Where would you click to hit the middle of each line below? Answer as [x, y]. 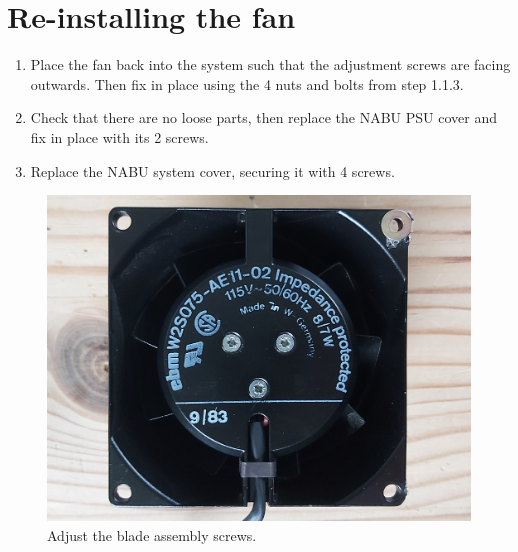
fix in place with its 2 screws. [119, 136]
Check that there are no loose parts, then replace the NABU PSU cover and [263, 117]
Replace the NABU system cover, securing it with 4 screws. [212, 170]
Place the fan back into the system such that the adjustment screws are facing [270, 64]
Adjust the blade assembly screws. [152, 534]
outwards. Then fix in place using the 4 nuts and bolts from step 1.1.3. [247, 83]
